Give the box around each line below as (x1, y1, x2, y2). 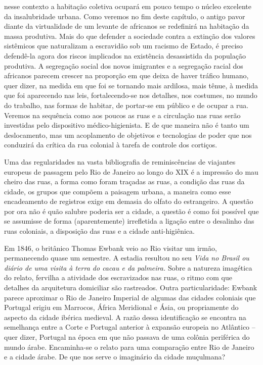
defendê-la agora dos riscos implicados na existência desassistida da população (4, 50, 246, 61)
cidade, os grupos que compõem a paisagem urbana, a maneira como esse (4, 186, 231, 196)
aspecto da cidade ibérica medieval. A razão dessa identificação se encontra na (4, 311, 246, 322)
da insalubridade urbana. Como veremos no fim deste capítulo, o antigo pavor (4, 11, 245, 21)
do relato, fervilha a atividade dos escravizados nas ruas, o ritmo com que (4, 272, 232, 283)
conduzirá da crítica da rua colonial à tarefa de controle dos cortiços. (4, 139, 217, 150)
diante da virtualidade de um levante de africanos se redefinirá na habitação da (4, 21, 249, 31)
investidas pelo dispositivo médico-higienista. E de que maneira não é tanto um (4, 120, 249, 130)
